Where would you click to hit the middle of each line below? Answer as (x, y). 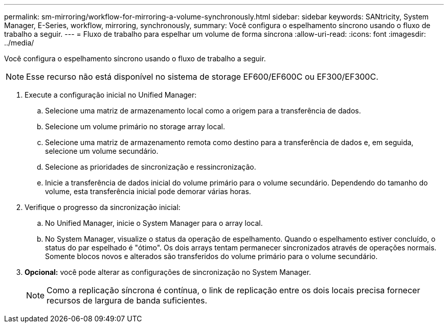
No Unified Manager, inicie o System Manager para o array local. (154, 223)
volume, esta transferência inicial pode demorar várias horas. (148, 191)
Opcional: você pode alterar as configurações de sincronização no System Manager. (168, 272)
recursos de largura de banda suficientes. (127, 300)
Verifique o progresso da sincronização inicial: (103, 207)
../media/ (19, 43)
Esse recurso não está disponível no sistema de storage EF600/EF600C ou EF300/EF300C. (202, 77)
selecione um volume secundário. (102, 151)
